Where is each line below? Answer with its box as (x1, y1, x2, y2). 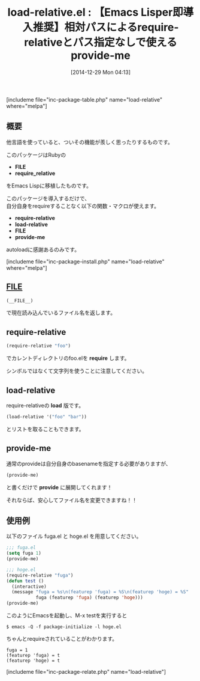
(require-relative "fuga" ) (6, 572, 74, 578)
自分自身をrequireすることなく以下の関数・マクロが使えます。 (6, 202, 160, 209)
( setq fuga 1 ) (6, 551, 42, 557)
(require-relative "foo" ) (6, 343, 71, 349)
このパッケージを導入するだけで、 (6, 195, 90, 202)
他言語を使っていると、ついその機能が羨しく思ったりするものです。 (6, 138, 174, 145)
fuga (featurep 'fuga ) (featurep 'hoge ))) (35, 594, 144, 601)
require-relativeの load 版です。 (6, 402, 84, 409)
